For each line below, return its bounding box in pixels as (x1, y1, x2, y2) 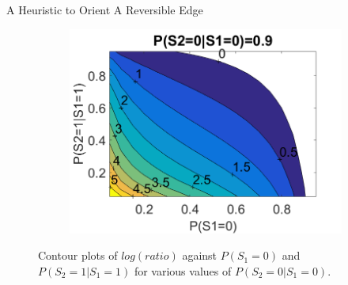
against (182, 247, 217, 264)
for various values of (134, 262, 232, 279)
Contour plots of (38, 247, 118, 264)
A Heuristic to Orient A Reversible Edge (6, 2, 203, 17)
